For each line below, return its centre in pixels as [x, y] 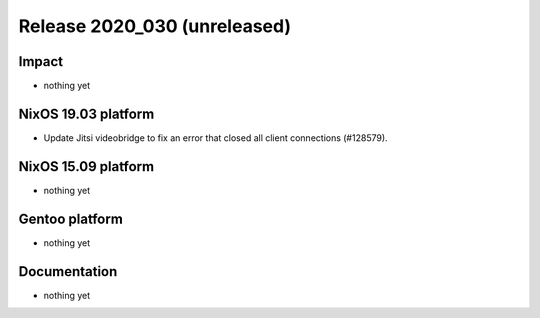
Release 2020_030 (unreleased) [155, 26]
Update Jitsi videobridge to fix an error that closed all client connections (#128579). [216, 137]
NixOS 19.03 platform [86, 113]
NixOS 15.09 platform [86, 166]
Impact [41, 61]
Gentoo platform [71, 218]
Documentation [68, 271]
